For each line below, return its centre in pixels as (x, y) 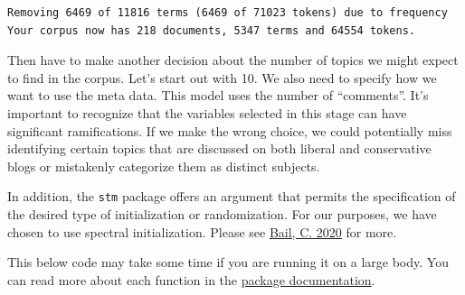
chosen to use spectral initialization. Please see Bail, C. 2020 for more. (202, 231)
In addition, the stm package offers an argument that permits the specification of (232, 196)
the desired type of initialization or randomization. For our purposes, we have (222, 214)
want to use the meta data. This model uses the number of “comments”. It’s (218, 95)
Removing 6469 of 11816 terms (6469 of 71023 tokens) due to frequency (228, 13)
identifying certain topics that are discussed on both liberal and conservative (219, 148)
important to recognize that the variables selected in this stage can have (207, 112)
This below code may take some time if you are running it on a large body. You (228, 262)
